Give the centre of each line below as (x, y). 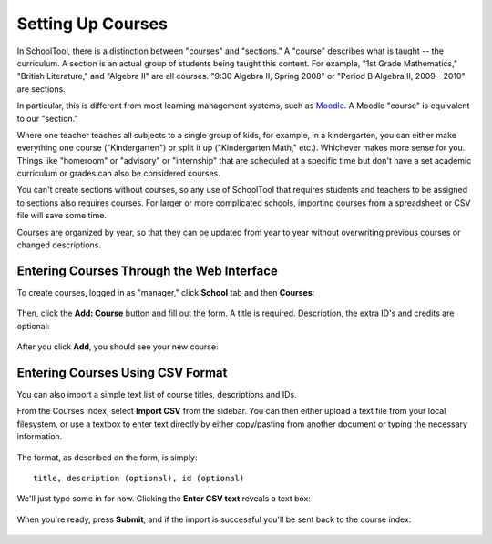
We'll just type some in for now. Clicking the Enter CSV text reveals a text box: (164, 499)
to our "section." (47, 118)
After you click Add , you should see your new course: (118, 347)
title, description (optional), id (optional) (139, 478)
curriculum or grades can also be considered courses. (118, 174)
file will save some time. (61, 216)
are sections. (41, 89)
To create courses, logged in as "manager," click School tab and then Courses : (166, 292)
